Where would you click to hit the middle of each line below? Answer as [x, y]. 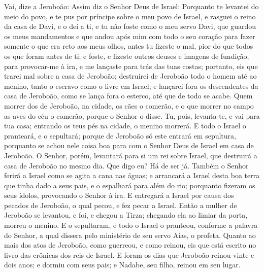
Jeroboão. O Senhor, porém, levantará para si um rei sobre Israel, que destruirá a [131, 155]
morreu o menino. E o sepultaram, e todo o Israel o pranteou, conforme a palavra [131, 225]
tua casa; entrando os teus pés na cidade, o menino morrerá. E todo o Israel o [125, 126]
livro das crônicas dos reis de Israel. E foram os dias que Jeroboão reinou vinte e [129, 254]
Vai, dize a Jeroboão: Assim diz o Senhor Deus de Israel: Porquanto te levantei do [131, 6]
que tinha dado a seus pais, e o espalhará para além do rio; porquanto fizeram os [130, 185]
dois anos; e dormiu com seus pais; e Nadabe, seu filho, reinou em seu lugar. [122, 265]
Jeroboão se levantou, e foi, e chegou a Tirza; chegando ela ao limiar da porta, [126, 215]
